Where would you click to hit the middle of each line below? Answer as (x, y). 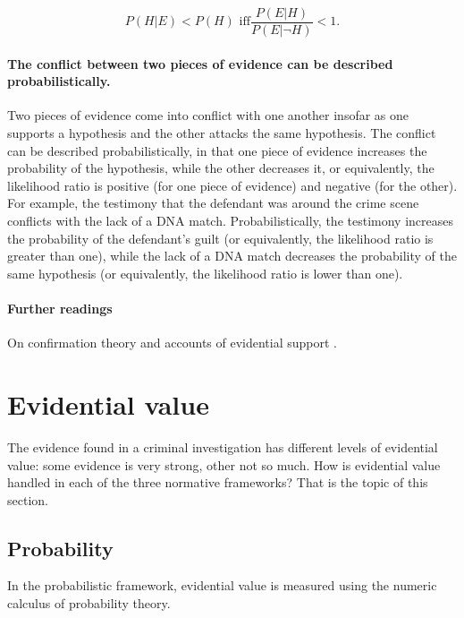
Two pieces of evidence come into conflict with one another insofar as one (208, 115)
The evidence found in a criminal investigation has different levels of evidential (223, 446)
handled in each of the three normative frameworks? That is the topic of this (218, 482)
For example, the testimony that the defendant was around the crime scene (213, 203)
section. (28, 499)
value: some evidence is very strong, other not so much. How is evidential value (224, 464)
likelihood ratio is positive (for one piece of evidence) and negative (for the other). (232, 185)
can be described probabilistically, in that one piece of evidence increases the (217, 150)
